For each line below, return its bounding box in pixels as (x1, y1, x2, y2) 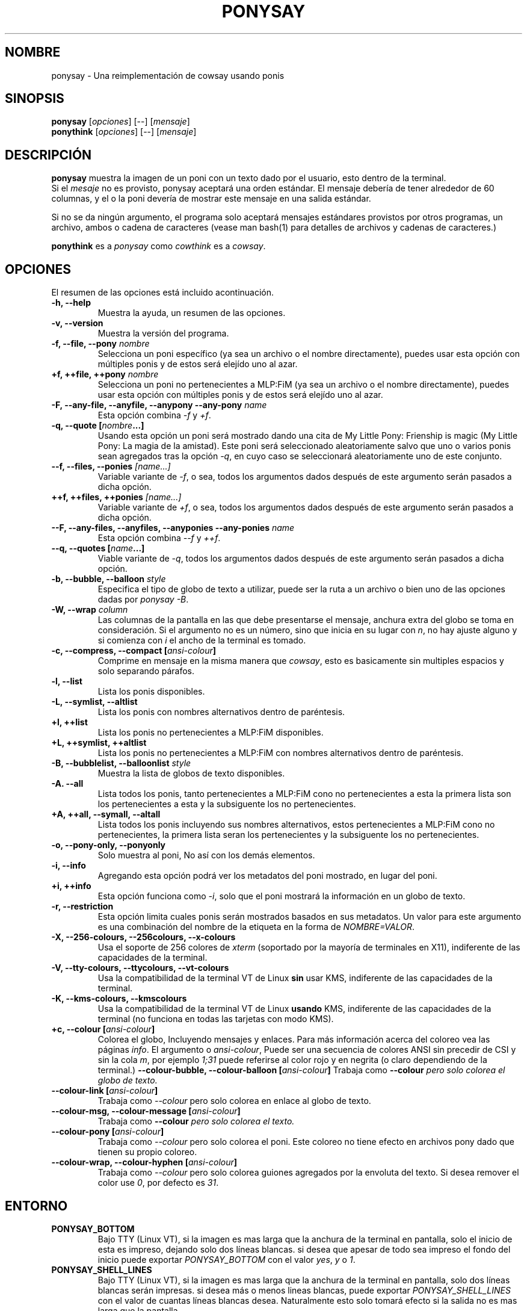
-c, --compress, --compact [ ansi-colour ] (51, 645, 217, 656)
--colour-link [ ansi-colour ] (51, 1085, 158, 1096)
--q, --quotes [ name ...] (51, 543, 145, 554)
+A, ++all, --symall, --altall (51, 809, 161, 820)
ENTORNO (5, 1198, 68, 1213)
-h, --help (51, 297, 91, 308)
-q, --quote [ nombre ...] (51, 420, 144, 431)
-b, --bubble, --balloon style (51, 574, 166, 584)
